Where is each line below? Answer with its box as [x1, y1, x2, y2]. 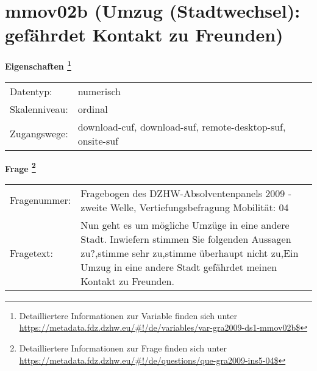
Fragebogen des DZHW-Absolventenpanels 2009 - [80, 185, 291, 200]
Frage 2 [5, 160, 36, 175]
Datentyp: [10, 84, 52, 98]
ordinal [77, 101, 108, 116]
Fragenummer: [10, 193, 71, 207]
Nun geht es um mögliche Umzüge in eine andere [80, 217, 290, 232]
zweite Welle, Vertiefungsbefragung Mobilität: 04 [80, 200, 289, 214]
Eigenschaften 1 [5, 58, 71, 72]
